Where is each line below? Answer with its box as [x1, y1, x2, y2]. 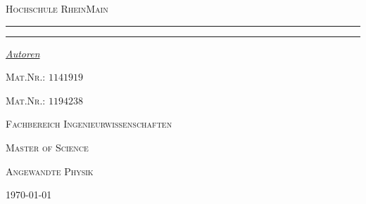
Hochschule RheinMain [6, 1, 108, 15]
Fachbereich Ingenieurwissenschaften [6, 116, 172, 131]
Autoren [6, 46, 40, 60]
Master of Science [6, 140, 89, 154]
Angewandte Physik [6, 163, 94, 178]
